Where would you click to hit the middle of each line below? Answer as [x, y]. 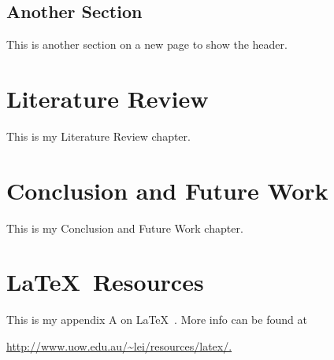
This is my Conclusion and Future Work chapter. [125, 228]
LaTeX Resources [105, 282]
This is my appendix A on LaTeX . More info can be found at [157, 320]
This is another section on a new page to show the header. [147, 44]
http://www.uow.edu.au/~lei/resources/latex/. [119, 345]
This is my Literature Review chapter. [98, 136]
